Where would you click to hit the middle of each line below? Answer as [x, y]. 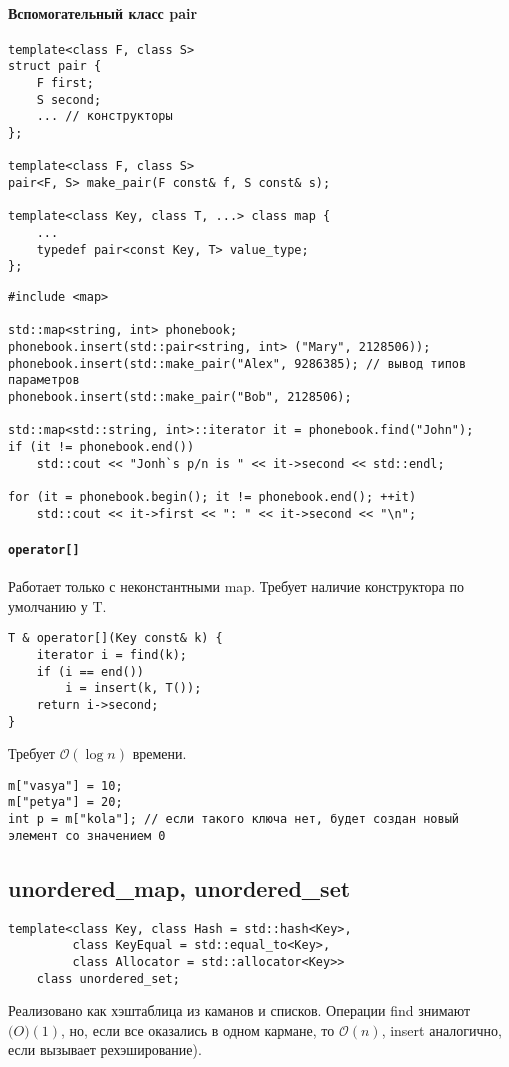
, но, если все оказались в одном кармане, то [198, 1029]
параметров [44, 380]
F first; [65, 83]
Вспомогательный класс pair [103, 12]
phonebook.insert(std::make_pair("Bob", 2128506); [180, 396]
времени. [159, 753]
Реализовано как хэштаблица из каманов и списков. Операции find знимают [239, 1010]
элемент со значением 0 [87, 835]
